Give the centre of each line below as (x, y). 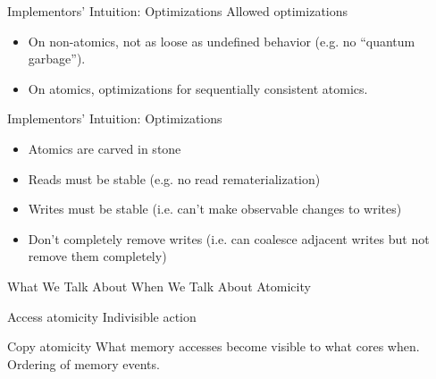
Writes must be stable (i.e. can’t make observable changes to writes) (215, 209)
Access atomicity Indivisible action (102, 316)
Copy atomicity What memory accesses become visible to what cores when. (214, 346)
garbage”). (57, 59)
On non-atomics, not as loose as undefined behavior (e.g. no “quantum (222, 41)
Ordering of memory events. (84, 363)
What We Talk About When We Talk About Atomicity (159, 286)
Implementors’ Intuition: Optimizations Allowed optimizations (178, 11)
